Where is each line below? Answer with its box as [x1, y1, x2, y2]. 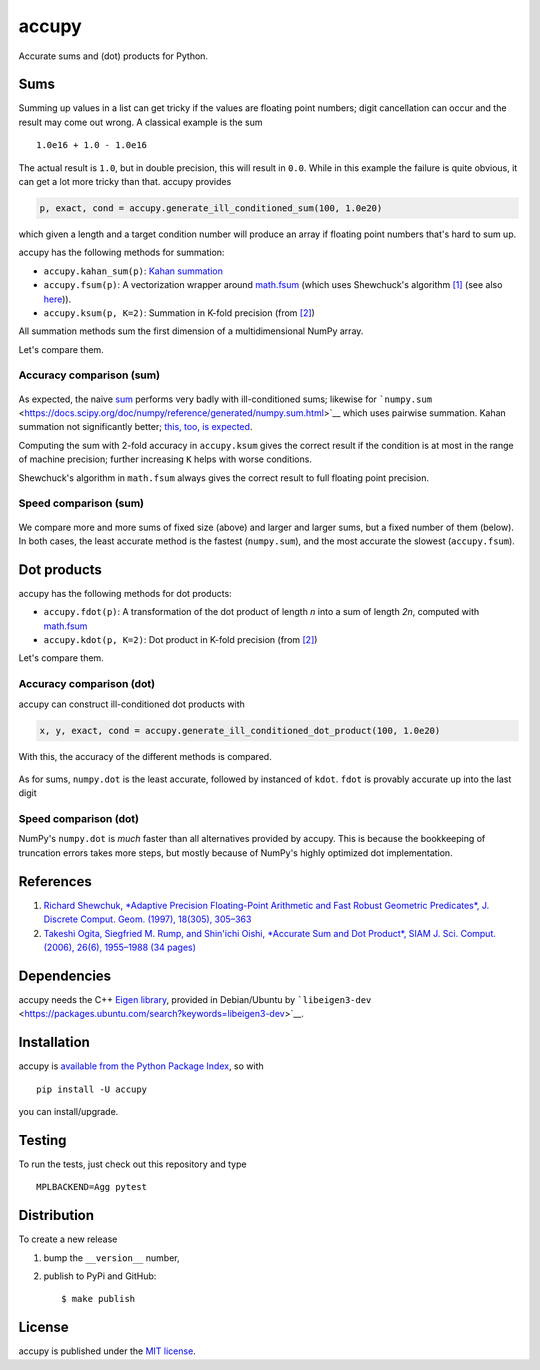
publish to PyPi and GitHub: [43, 1270, 157, 1282]
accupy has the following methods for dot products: [18, 587, 232, 599]
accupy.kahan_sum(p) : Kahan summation [43, 265, 224, 277]
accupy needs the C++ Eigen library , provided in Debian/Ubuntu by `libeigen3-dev [18, 993, 372, 1005]
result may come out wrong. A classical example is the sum [18, 116, 263, 128]
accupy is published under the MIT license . [18, 1345, 197, 1357]
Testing [18, 1131, 67, 1149]
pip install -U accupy [36, 1083, 148, 1095]
